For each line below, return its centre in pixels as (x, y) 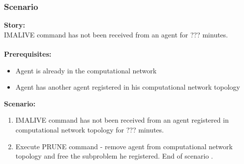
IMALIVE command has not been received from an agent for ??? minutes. (116, 34)
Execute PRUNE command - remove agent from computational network (124, 146)
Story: (15, 25)
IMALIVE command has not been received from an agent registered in (122, 120)
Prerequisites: (28, 54)
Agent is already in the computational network (86, 70)
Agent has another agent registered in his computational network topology (128, 87)
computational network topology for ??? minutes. (90, 129)
